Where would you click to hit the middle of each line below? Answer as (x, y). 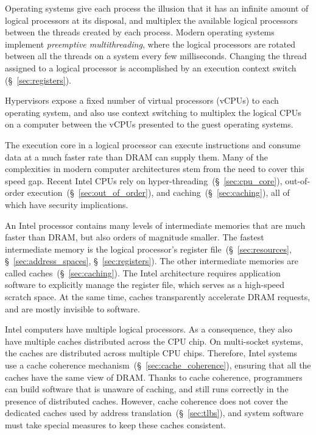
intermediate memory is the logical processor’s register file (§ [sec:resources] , (148, 249)
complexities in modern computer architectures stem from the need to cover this (155, 169)
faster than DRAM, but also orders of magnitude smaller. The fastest (135, 237)
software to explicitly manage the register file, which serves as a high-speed (145, 285)
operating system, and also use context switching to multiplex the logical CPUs (153, 112)
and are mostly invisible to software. (72, 308)
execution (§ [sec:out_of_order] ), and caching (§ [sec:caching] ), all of (158, 192)
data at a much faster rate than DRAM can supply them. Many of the (136, 156)
